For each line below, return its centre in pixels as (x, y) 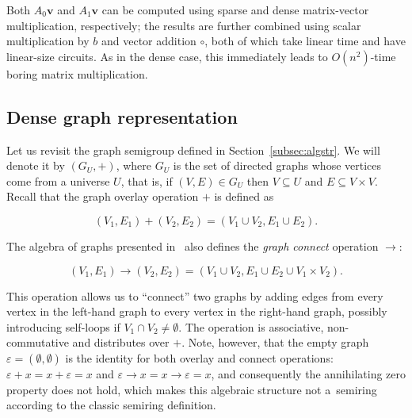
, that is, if (147, 180)
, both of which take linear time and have (305, 41)
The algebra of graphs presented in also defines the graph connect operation (193, 245)
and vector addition (149, 41)
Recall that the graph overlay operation (103, 196)
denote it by (36, 165)
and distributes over (121, 342)
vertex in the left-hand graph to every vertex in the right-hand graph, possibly (197, 311)
